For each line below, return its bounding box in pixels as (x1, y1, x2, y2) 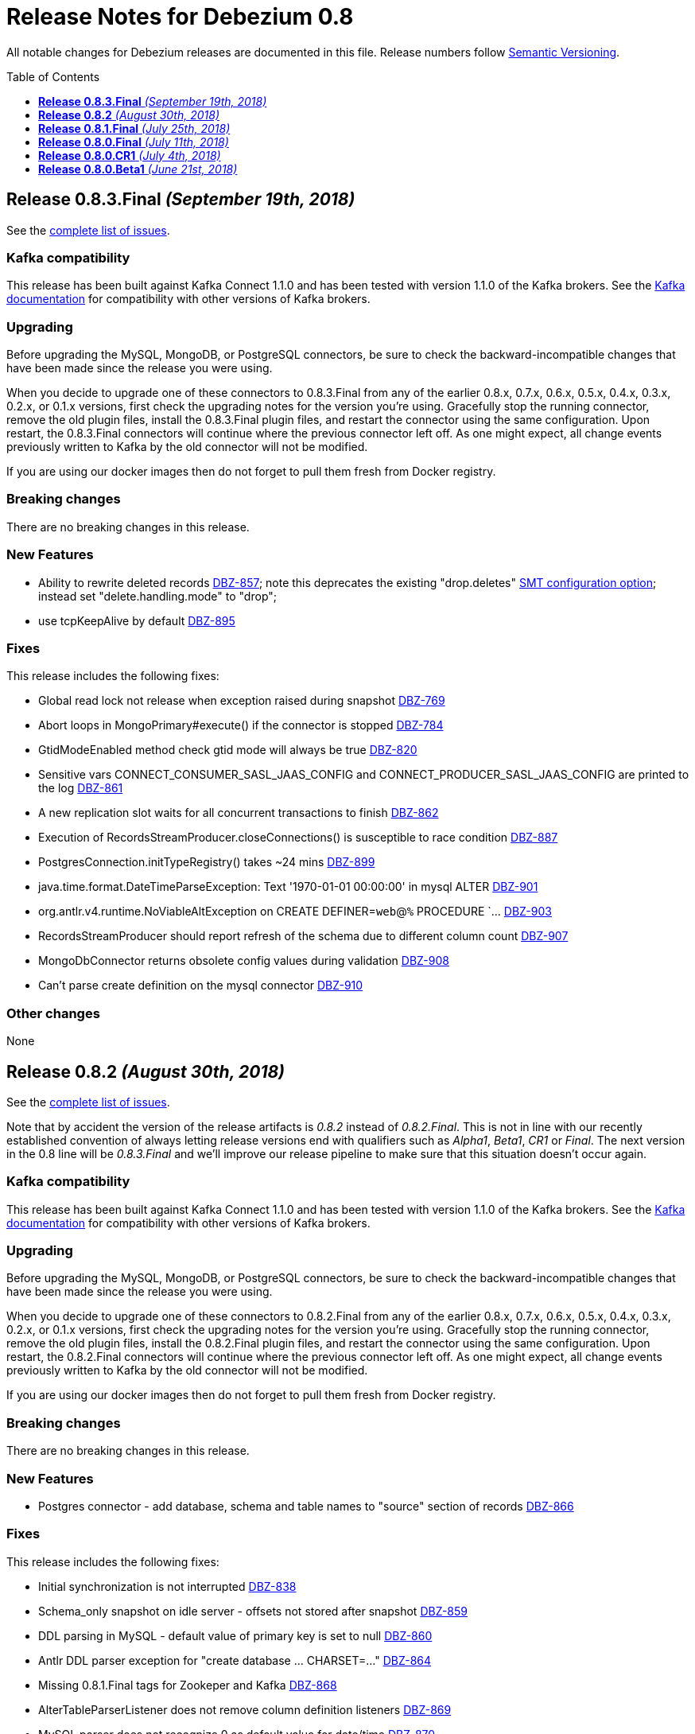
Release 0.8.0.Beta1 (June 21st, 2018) (38, 161, 238, 176)
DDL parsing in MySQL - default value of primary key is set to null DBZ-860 (38, 1628, 433, 1643)
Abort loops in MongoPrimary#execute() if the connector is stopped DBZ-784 (38, 718, 444, 733)
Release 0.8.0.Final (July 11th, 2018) (38, 134, 229, 149)
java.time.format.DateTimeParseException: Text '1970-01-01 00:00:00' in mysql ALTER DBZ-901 (38, 880, 538, 894)
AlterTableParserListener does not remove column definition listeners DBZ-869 (38, 1702, 452, 1717)
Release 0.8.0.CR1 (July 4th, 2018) (38, 148, 221, 162)
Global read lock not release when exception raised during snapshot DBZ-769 (38, 694, 445, 708)
